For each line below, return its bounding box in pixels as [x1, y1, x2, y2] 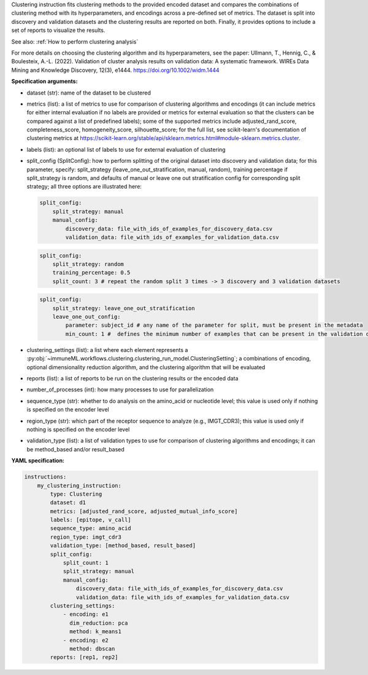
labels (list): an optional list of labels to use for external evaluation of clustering [26, 146, 226, 153]
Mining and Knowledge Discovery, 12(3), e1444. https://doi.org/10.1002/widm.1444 [11, 66, 220, 74]
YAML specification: [11, 457, 64, 464]
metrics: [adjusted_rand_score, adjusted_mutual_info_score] [50, 507, 238, 515]
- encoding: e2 [63, 636, 109, 644]
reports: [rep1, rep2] [50, 654, 119, 661]
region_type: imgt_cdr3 [50, 533, 122, 540]
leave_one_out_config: [52, 313, 121, 321]
